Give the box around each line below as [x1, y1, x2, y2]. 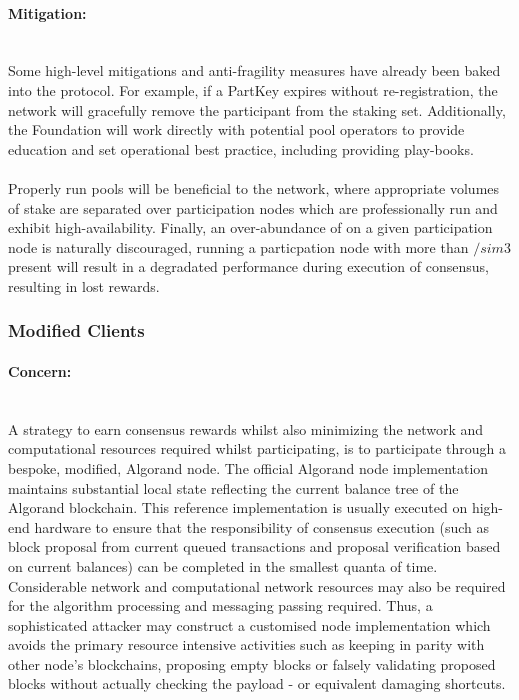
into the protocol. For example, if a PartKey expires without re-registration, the [8, 79, 498, 100]
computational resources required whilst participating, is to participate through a [8, 438, 507, 459]
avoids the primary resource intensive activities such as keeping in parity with [8, 634, 485, 655]
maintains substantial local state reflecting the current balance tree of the [8, 477, 459, 498]
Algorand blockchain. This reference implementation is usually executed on [8, 497, 468, 518]
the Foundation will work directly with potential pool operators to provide [8, 119, 465, 140]
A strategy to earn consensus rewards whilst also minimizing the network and [8, 418, 484, 439]
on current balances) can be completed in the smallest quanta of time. [8, 555, 438, 576]
